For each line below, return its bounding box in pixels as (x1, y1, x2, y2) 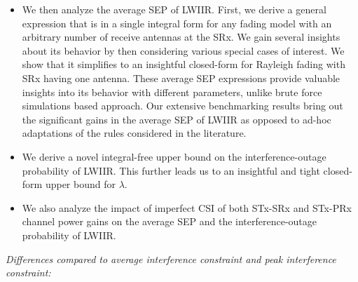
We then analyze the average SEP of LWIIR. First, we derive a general (22, 2, 326, 16)
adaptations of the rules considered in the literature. (22, 126, 247, 140)
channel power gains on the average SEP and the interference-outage (22, 214, 317, 229)
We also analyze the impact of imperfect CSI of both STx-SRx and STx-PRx (22, 200, 352, 215)
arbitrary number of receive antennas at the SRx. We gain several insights (22, 29, 340, 44)
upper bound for (45, 177, 116, 192)
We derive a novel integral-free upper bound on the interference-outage (22, 149, 326, 163)
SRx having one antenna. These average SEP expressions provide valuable (22, 70, 340, 85)
